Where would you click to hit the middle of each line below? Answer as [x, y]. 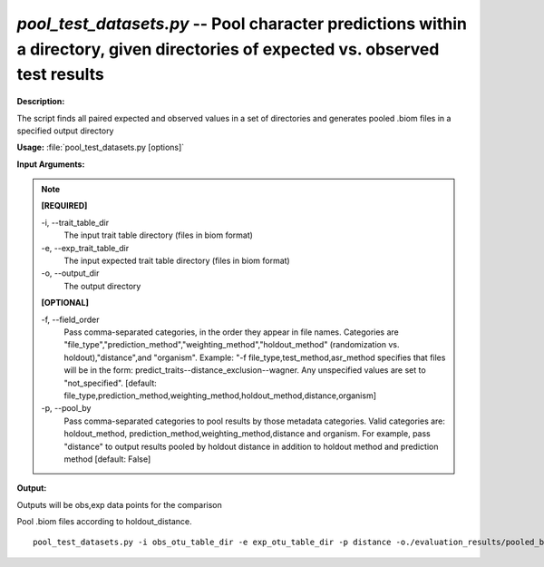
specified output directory [65, 131]
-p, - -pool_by [66, 408]
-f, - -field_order [70, 319]
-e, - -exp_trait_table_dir [85, 248]
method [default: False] [107, 459]
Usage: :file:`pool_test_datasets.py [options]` [101, 147]
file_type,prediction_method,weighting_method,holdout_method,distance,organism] [220, 396]
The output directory [102, 286]
